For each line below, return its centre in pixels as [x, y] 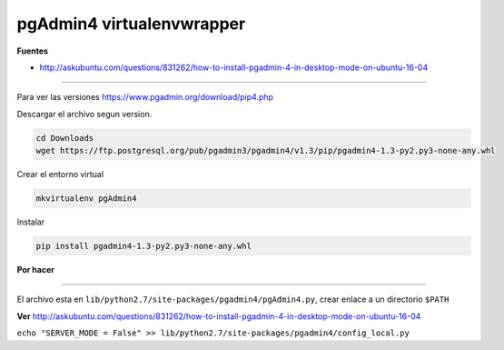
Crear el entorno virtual [60, 175]
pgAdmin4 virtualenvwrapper [131, 24]
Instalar [31, 222]
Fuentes [33, 51]
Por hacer [35, 270]
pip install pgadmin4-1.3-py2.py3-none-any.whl [143, 246]
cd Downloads [65, 138]
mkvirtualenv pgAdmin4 [86, 199]
